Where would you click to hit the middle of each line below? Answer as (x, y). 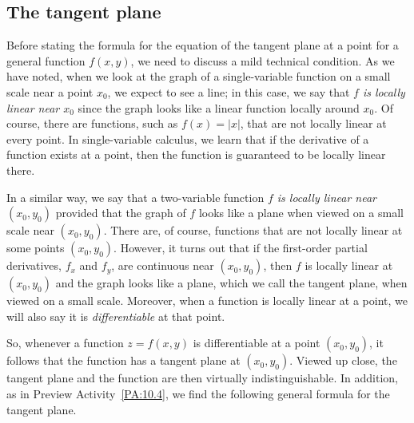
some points (36, 248)
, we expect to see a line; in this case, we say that (229, 91)
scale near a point (50, 91)
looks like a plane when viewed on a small (301, 213)
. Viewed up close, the (343, 360)
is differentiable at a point (257, 343)
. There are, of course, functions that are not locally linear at (253, 230)
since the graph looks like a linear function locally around (219, 107)
